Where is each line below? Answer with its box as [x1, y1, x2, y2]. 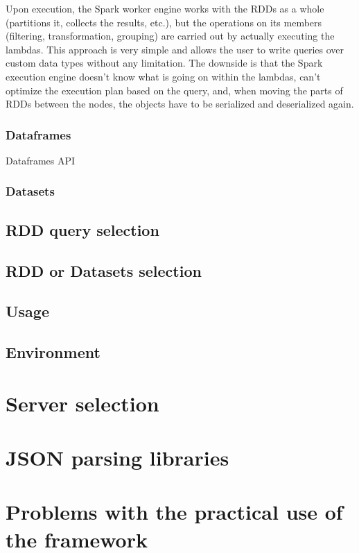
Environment [6, 341, 100, 363]
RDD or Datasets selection [6, 260, 202, 281]
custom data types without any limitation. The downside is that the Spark [6, 56, 323, 70]
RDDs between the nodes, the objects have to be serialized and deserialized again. [6, 96, 354, 111]
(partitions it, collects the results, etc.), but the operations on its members [6, 15, 322, 29]
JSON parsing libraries [6, 443, 229, 472]
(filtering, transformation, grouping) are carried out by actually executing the [6, 28, 335, 43]
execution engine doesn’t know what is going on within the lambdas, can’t [6, 69, 321, 83]
